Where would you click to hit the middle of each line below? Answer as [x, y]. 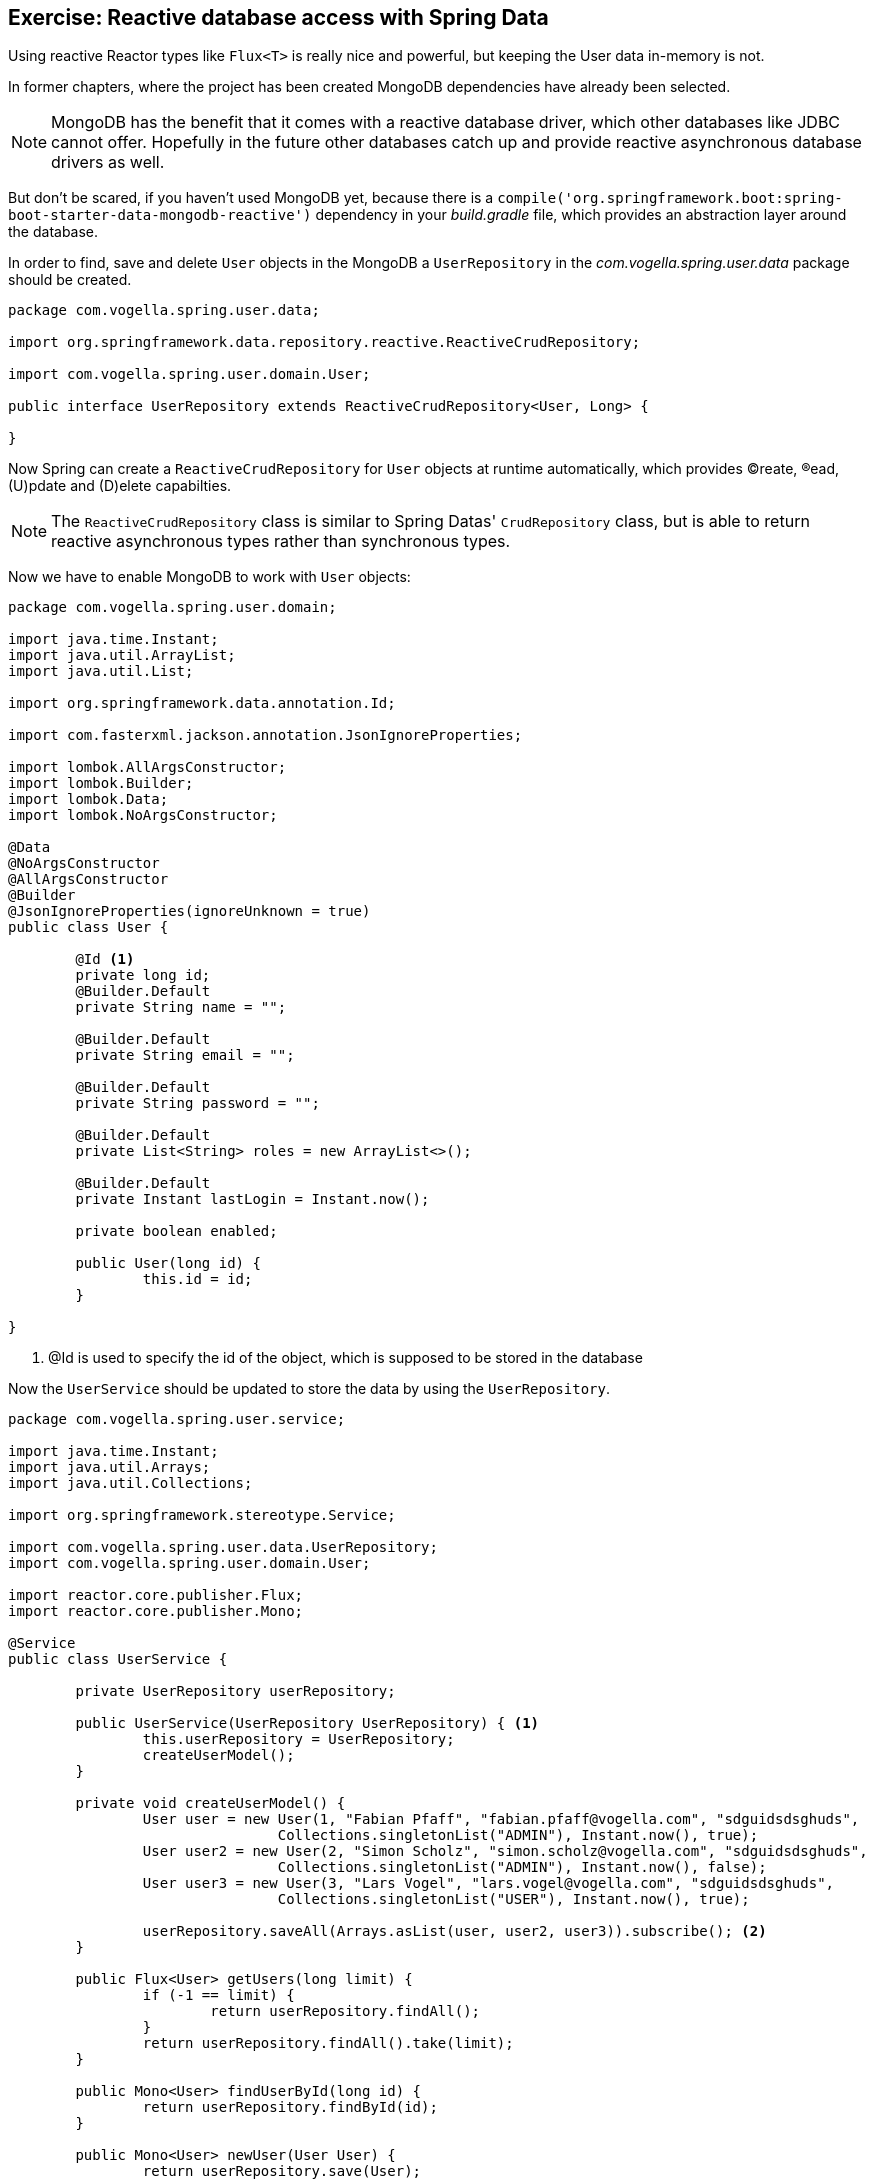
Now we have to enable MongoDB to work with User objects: [209, 577]
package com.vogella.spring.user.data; [164, 310]
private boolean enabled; [176, 1231]
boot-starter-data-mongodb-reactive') [160, 215]
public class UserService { [118, 1659]
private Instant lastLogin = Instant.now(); [252, 1199]
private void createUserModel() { [210, 1803]
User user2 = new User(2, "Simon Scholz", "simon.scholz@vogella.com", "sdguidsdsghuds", [505, 1851]
